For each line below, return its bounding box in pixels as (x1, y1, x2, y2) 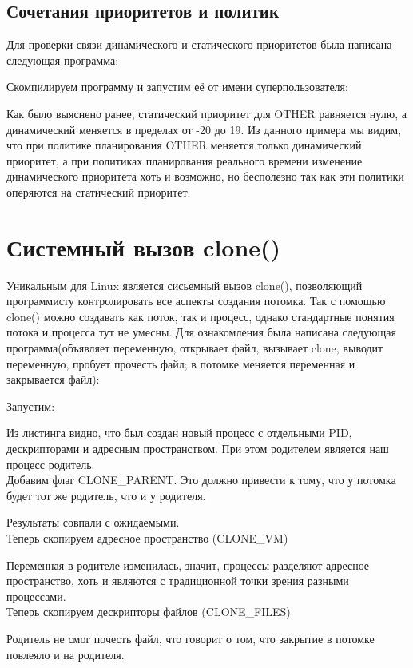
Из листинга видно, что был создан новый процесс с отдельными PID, (6, 424, 352, 441)
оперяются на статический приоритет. (6, 183, 191, 200)
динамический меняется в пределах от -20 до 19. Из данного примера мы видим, (6, 121, 402, 137)
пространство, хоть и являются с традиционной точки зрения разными (6, 572, 349, 589)
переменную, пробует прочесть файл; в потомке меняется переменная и (6, 355, 355, 372)
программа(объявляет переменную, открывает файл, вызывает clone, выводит (6, 340, 383, 356)
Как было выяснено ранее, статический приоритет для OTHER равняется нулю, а (6, 105, 407, 121)
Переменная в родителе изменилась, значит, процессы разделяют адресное (6, 556, 370, 573)
